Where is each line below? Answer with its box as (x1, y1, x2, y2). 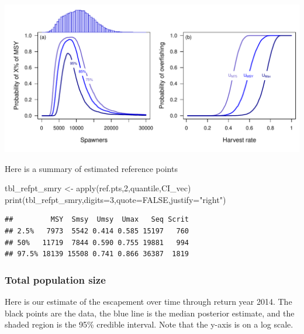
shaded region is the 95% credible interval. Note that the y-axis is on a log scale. (5, 318, 293, 330)
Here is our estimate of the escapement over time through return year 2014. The (5, 295, 292, 307)
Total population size (5, 272, 106, 287)
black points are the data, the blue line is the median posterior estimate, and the (5, 307, 295, 319)
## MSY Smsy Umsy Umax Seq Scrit (5, 215, 189, 224)
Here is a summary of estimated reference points (5, 162, 178, 174)
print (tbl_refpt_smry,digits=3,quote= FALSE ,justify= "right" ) (5, 193, 226, 205)
